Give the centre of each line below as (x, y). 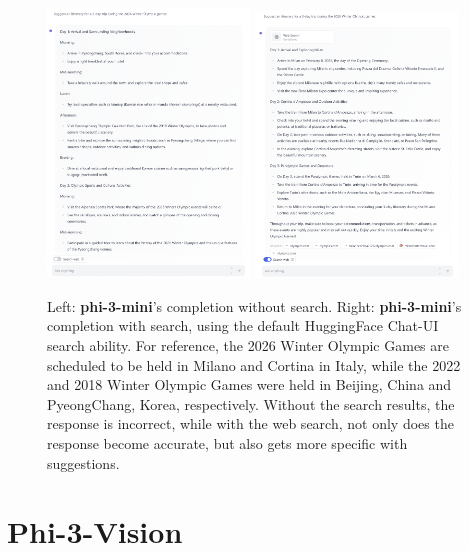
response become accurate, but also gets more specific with (227, 443)
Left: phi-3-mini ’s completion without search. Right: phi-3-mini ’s (254, 305)
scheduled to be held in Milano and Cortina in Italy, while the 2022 (254, 364)
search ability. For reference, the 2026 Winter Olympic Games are (248, 345)
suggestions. (83, 462)
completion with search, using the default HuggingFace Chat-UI (243, 325)
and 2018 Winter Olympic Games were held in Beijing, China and (249, 384)
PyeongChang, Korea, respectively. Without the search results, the (251, 403)
